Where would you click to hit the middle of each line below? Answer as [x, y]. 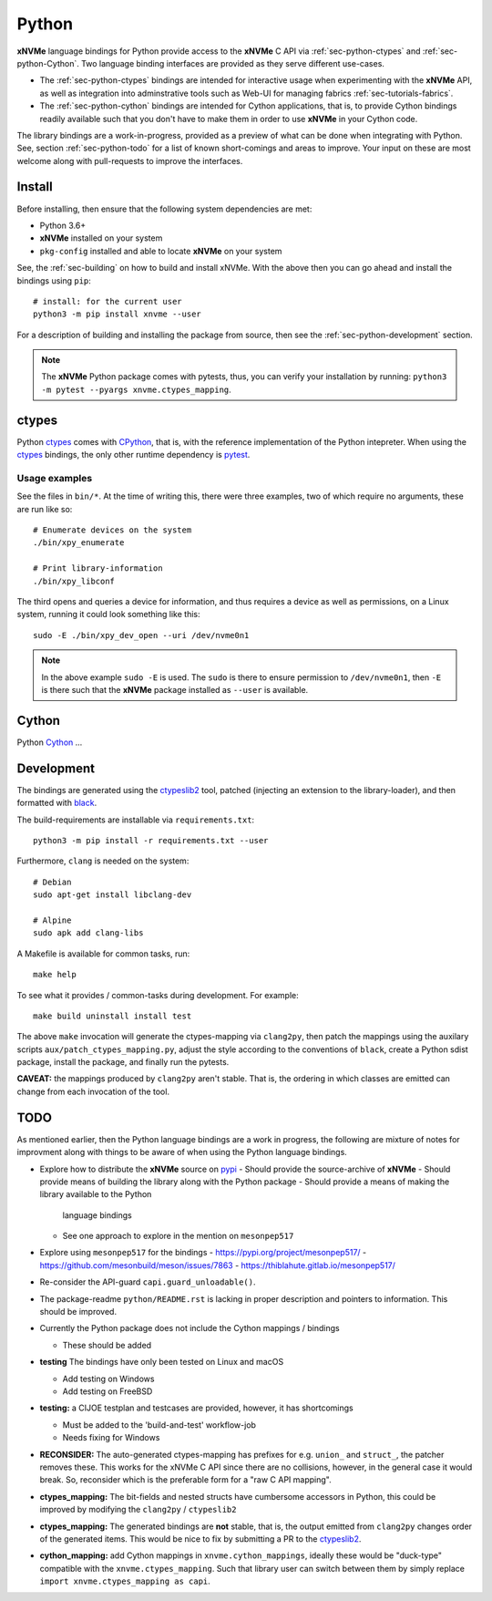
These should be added [107, 1345]
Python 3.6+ [63, 225]
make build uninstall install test [113, 1016]
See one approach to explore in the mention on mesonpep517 [178, 1236]
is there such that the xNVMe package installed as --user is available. [175, 690]
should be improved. [78, 1312]
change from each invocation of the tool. [93, 1091]
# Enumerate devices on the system [113, 530]
